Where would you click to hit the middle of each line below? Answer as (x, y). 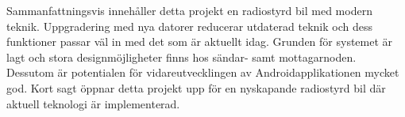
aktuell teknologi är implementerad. (93, 103)
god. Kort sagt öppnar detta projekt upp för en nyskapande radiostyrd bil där (196, 87)
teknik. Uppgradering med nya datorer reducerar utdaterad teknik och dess (189, 26)
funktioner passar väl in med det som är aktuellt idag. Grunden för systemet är (200, 42)
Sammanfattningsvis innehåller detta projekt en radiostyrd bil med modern (189, 10)
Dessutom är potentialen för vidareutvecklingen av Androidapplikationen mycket (203, 72)
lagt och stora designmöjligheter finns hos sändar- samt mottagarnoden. (181, 57)
